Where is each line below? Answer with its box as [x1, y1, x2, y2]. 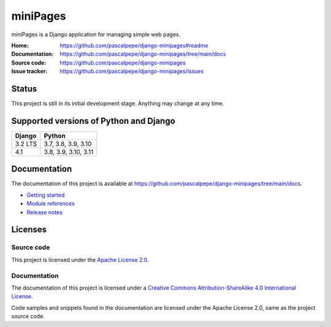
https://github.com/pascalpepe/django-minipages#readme [59, 42, 208, 49]
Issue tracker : [11, 67, 48, 75]
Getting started [26, 191, 65, 199]
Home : [11, 42, 29, 49]
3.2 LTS [15, 139, 37, 148]
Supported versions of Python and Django [11, 115, 176, 126]
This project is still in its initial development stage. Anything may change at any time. [11, 100, 224, 107]
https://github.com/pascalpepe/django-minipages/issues [59, 67, 204, 75]
